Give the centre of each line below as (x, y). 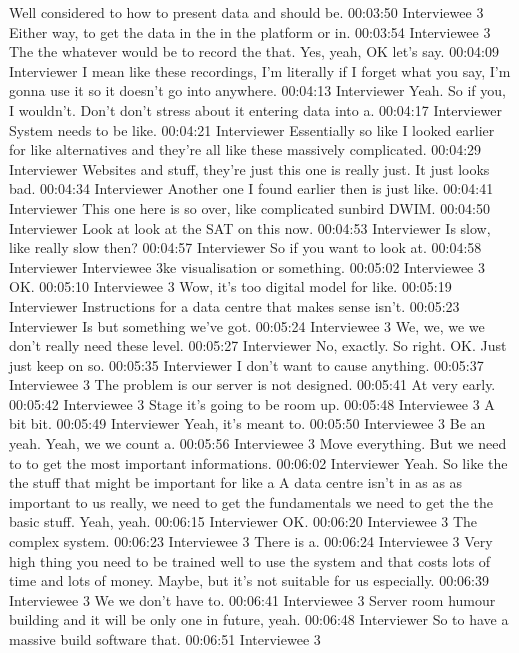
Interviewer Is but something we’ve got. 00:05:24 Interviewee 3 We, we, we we (247, 325)
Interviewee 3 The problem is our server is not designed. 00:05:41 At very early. (252, 384)
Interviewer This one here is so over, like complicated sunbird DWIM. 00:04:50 (249, 207)
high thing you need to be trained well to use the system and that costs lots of (250, 560)
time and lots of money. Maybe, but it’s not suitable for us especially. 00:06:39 (249, 580)
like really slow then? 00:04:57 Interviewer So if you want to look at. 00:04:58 (245, 247)
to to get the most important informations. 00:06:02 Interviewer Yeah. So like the (258, 462)
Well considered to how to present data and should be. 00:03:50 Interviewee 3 (246, 12)
